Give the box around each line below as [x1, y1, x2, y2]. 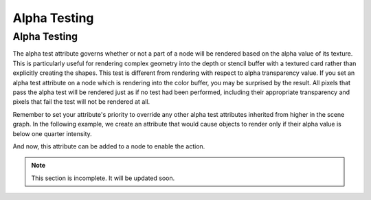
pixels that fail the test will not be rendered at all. [12, 98, 150, 106]
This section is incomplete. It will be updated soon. [31, 174, 175, 182]
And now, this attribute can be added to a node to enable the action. [12, 142, 205, 151]
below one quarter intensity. [12, 129, 92, 137]
